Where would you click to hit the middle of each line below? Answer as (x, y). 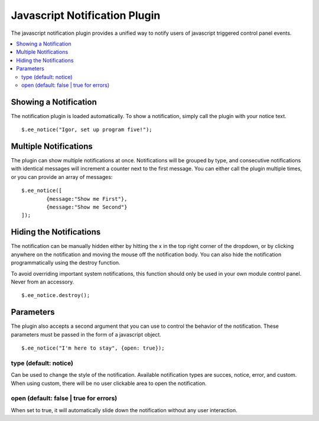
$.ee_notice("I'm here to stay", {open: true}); (93, 348)
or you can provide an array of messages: (62, 177)
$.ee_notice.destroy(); (56, 296)
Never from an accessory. (43, 282)
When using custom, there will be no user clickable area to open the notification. (109, 383)
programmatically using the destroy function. (66, 263)
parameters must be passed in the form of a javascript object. (86, 334)
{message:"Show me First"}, (87, 199)
